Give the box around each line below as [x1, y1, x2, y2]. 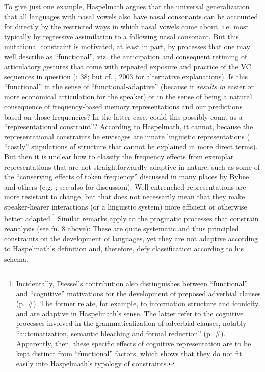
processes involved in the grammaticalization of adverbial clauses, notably [16, 318, 247, 329]
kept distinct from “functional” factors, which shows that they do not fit [16, 348, 242, 359]
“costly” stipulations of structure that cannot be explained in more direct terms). [4, 141, 258, 152]
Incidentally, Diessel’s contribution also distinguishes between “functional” [16, 278, 248, 289]
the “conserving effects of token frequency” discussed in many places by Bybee [4, 171, 249, 182]
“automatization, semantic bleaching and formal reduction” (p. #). [16, 328, 226, 339]
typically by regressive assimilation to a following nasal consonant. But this [4, 31, 239, 41]
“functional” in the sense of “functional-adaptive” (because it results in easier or [4, 81, 254, 91]
